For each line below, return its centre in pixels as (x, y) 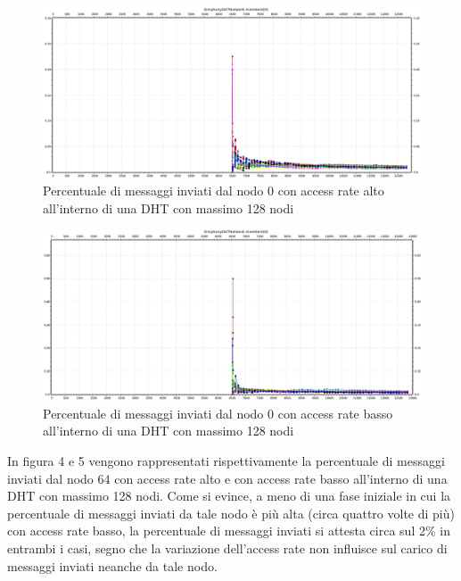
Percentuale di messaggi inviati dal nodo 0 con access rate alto (214, 191)
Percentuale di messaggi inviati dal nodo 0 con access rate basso (218, 413)
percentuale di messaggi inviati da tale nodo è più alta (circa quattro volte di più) (231, 513)
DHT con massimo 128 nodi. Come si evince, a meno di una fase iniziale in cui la (229, 496)
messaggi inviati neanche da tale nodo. (112, 565)
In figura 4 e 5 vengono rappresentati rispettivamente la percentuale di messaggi (226, 460)
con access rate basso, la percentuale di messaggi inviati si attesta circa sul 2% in (229, 531)
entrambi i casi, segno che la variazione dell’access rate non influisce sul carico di (227, 548)
